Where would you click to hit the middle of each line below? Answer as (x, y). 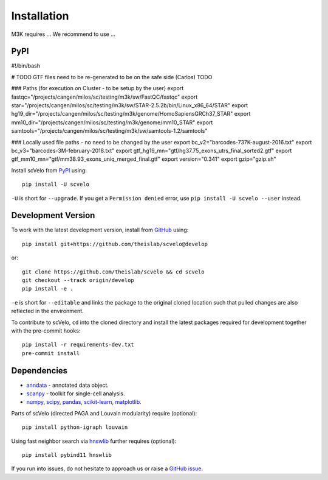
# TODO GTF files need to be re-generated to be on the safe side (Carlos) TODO (112, 77)
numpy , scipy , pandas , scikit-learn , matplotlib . (84, 402)
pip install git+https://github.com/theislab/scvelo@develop (115, 244)
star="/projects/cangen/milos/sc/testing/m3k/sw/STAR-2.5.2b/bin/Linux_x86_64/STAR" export (130, 105)
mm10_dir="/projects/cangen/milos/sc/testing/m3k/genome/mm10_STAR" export (112, 122)
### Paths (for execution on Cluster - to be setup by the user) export (97, 88)
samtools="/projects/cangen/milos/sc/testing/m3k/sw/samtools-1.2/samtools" (109, 131)
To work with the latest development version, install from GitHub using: (100, 230)
